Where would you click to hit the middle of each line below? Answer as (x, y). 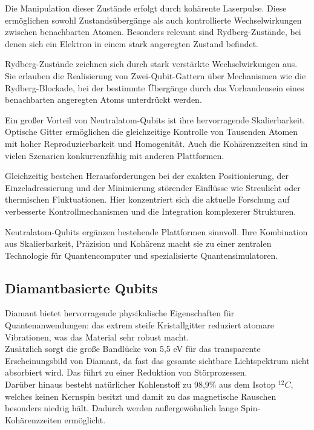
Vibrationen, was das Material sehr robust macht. (97, 337)
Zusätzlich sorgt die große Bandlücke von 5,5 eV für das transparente (133, 349)
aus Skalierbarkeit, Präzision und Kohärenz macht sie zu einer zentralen (138, 243)
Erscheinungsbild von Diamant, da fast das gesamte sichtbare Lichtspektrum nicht (157, 360)
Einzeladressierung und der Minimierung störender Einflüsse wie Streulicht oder (153, 187)
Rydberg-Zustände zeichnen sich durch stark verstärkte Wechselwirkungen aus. (151, 64)
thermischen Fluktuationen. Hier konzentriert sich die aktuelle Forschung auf (147, 199)
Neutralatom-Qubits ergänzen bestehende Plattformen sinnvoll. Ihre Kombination (156, 231)
